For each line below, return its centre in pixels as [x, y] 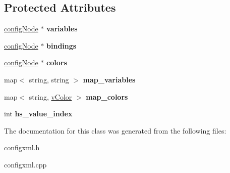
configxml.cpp [25, 164]
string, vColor [50, 96]
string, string [49, 79]
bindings [62, 45]
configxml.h [22, 147]
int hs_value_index [38, 114]
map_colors [107, 96]
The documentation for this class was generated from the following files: [115, 130]
